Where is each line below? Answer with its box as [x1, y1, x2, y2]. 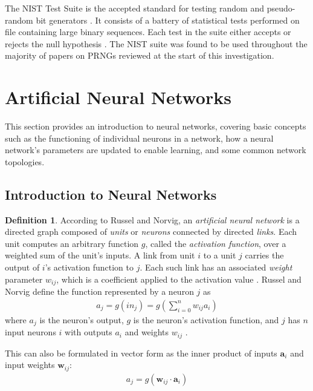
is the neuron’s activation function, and [133, 313, 279, 326]
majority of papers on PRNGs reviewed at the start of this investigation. [5, 49, 274, 62]
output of [5, 261, 40, 274]
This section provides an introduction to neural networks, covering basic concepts [5, 120, 306, 133]
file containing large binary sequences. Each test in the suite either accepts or [5, 25, 291, 38]
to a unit [203, 249, 236, 261]
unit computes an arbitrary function [5, 237, 139, 249]
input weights [5, 358, 55, 371]
